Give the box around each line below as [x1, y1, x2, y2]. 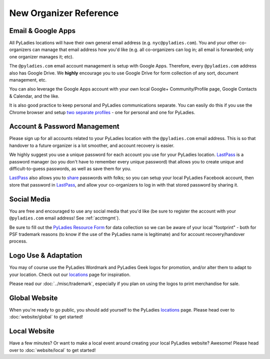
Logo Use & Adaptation [9, 251, 82, 260]
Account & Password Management [9, 122, 119, 131]
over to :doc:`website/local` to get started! [9, 347, 96, 353]
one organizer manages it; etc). [9, 53, 74, 59]
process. [9, 238, 27, 244]
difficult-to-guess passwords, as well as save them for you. [9, 165, 131, 172]
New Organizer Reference [9, 7, 119, 18]
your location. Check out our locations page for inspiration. [9, 271, 131, 277]
